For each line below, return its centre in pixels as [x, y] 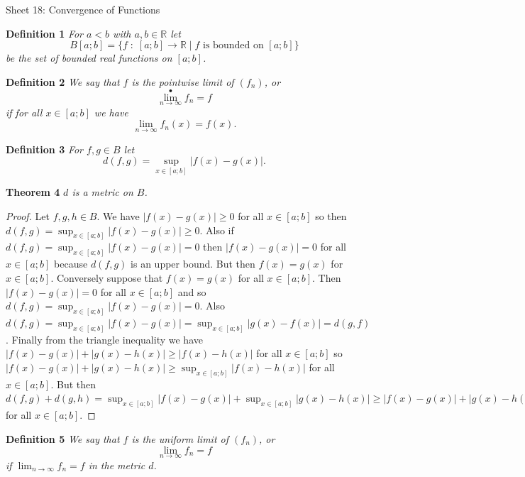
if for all [24, 112]
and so [192, 291]
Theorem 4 [33, 192]
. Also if [217, 230]
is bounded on [233, 46]
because [71, 264]
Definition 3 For [45, 149]
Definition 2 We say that [63, 81]
